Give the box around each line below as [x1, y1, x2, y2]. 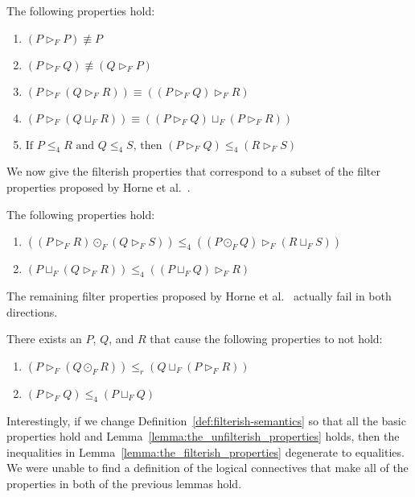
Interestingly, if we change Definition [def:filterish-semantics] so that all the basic [6, 412, 406, 429]
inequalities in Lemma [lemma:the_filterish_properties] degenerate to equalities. [6, 443, 405, 460]
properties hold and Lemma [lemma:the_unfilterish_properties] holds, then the [6, 428, 400, 445]
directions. [6, 303, 58, 320]
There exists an [6, 330, 82, 347]
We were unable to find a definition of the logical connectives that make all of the [6, 459, 409, 476]
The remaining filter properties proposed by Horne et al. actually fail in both [6, 287, 392, 304]
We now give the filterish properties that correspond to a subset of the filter [6, 163, 380, 180]
